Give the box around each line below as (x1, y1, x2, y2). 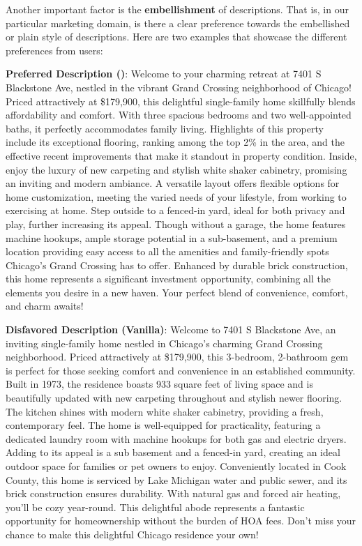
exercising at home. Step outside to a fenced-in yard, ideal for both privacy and (6, 203, 345, 218)
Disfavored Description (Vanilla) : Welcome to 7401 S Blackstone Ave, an (6, 322, 336, 337)
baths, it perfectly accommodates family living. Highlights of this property (6, 121, 324, 135)
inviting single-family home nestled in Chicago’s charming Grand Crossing (6, 335, 323, 350)
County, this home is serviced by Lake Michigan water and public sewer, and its (6, 472, 347, 487)
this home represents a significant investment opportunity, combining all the (6, 271, 331, 286)
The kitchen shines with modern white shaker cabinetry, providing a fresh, (6, 404, 324, 418)
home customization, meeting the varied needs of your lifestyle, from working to (6, 189, 347, 204)
